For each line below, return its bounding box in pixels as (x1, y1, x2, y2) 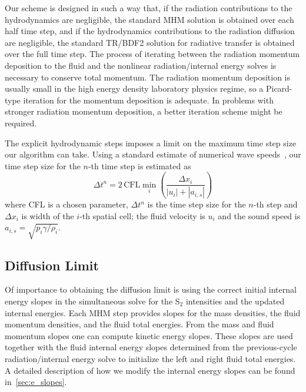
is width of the (21, 209, 74, 222)
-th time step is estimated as (88, 159, 191, 172)
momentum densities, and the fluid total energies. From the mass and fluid (5, 318, 274, 330)
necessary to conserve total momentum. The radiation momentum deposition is (5, 71, 291, 83)
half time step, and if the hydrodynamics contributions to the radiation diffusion (5, 25, 295, 37)
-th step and (253, 198, 298, 210)
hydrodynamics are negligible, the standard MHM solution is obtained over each (5, 13, 294, 25)
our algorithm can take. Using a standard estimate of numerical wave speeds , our (5, 148, 301, 160)
